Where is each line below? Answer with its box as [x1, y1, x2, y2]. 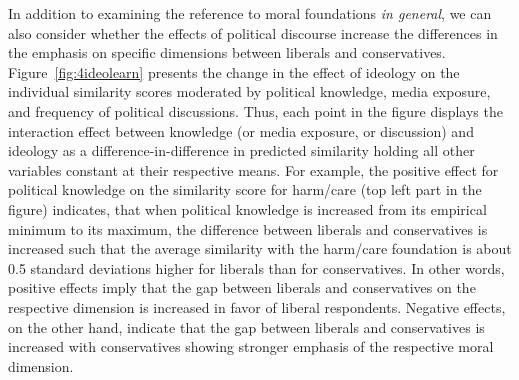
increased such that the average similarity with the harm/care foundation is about [8, 238, 512, 259]
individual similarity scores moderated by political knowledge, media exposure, [8, 81, 491, 102]
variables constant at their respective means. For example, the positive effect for [8, 159, 499, 180]
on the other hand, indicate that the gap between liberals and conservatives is [8, 316, 485, 337]
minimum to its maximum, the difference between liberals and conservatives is [8, 218, 488, 239]
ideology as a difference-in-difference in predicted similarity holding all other [8, 140, 475, 161]
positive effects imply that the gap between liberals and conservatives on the [8, 277, 476, 298]
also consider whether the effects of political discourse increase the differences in [8, 22, 498, 43]
